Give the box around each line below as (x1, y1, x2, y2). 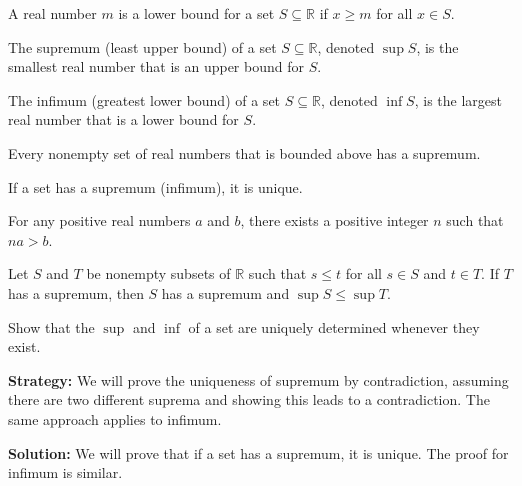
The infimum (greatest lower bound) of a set (8, 89, 281, 110)
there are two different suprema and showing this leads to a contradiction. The (8, 389, 490, 410)
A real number (8, 3, 97, 23)
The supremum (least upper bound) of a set (8, 36, 277, 57)
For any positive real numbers (8, 210, 191, 231)
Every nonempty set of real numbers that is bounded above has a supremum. (8, 142, 481, 163)
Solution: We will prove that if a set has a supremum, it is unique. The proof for (8, 442, 509, 463)
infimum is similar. (8, 462, 123, 483)
